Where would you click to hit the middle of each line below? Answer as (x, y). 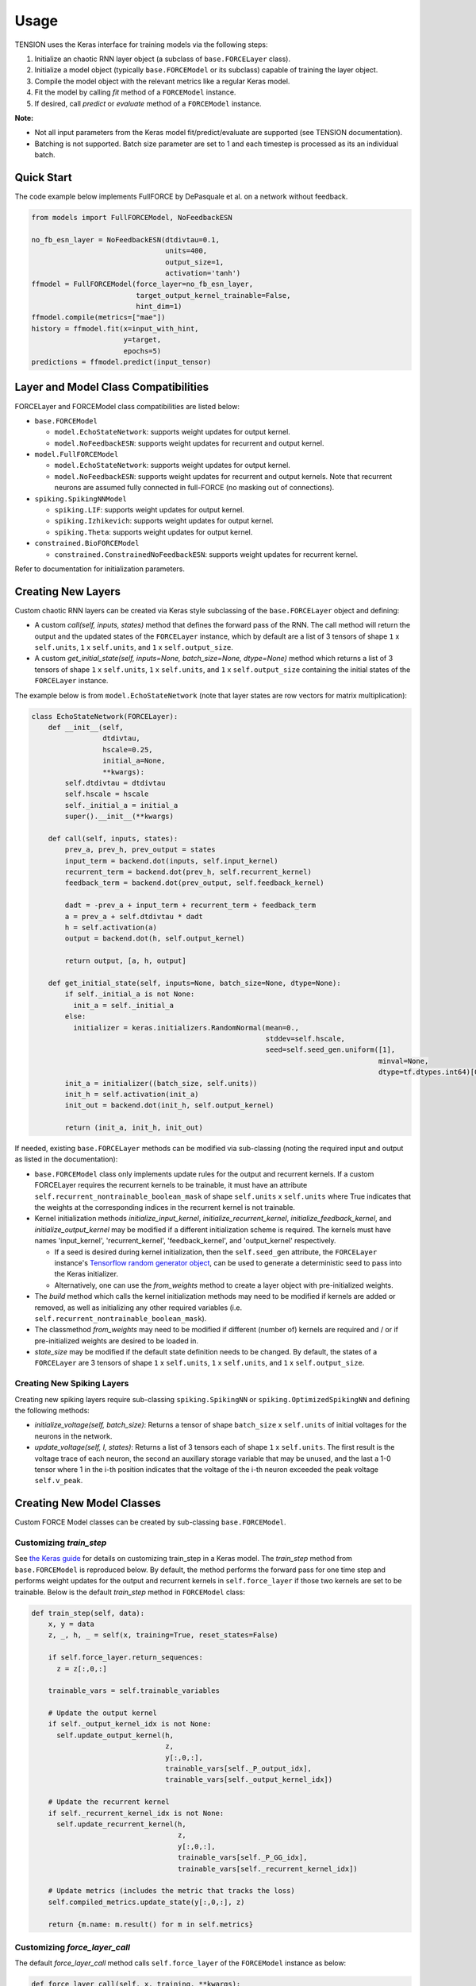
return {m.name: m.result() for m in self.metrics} (151, 1924)
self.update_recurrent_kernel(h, (121, 1824)
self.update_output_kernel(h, (115, 1735)
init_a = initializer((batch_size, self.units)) (161, 1083)
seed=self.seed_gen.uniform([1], (330, 1050)
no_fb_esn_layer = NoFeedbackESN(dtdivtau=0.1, (125, 240)
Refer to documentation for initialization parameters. (100, 569)
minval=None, (403, 1061)
